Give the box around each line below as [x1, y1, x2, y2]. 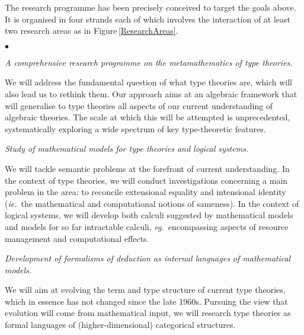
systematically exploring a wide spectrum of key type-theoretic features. [5, 122, 266, 135]
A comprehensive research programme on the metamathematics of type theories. [5, 56, 293, 68]
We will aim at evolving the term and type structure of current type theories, [5, 283, 286, 296]
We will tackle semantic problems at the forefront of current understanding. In [5, 162, 290, 174]
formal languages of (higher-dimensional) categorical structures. [5, 318, 236, 331]
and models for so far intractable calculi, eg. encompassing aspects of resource [5, 220, 289, 232]
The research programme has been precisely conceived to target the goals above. [5, 1, 296, 13]
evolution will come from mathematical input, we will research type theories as [5, 307, 291, 319]
